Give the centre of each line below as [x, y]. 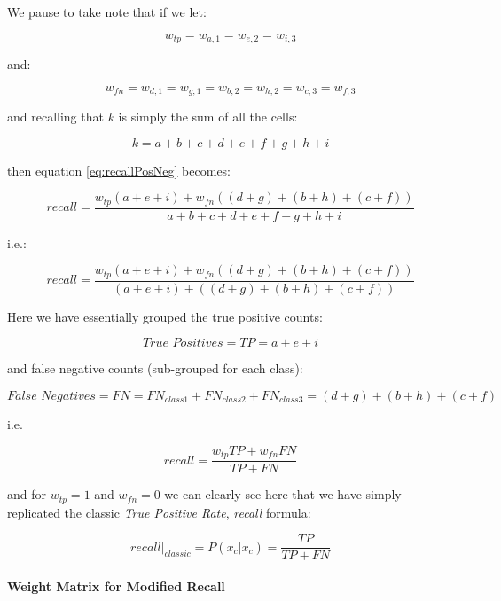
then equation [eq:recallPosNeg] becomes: [119, 170]
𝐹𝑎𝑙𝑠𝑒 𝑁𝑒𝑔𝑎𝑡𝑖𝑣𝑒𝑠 [51, 397]
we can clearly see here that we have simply [283, 494]
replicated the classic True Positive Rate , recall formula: [159, 512]
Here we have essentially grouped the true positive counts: [165, 316]
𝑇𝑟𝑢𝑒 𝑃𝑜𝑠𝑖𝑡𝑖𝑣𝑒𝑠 [183, 343]
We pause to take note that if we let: [107, 12]
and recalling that [55, 117]
